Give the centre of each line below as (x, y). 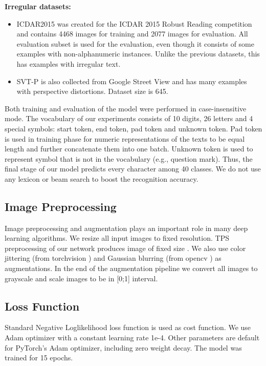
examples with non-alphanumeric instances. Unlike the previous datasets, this (138, 54)
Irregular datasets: (38, 6)
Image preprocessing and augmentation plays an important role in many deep (126, 228)
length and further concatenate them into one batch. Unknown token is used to (129, 149)
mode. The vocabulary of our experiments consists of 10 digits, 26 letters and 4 (129, 118)
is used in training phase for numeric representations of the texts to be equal (125, 138)
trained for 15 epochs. (39, 358)
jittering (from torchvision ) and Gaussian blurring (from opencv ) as (113, 258)
